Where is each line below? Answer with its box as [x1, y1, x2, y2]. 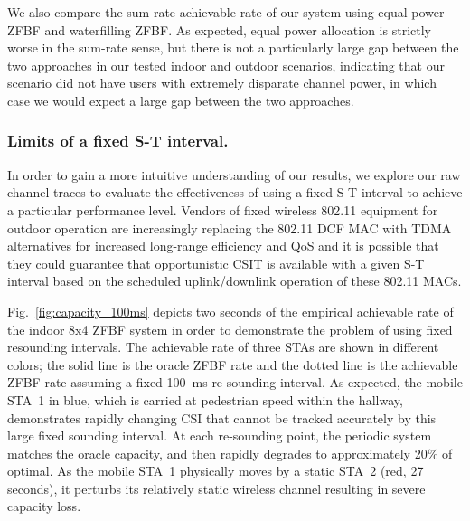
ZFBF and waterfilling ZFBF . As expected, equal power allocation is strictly [7, 20, 431, 39]
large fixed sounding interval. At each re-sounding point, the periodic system [7, 426, 432, 445]
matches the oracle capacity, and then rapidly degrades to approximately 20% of [7, 443, 453, 462]
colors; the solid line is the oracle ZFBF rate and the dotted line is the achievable [7, 355, 458, 374]
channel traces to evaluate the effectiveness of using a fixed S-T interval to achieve [7, 183, 463, 202]
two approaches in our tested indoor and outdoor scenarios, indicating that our [7, 55, 445, 74]
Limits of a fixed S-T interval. [7, 129, 229, 152]
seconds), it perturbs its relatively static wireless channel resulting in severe [7, 478, 426, 497]
